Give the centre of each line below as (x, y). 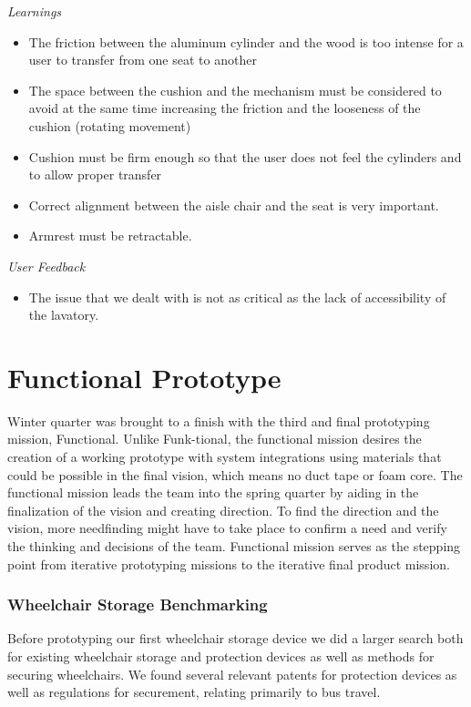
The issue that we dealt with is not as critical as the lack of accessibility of (237, 297)
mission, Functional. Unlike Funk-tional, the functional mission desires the (215, 439)
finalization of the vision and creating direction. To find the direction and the (223, 510)
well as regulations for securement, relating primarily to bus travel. (194, 692)
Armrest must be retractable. (110, 236)
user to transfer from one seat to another (143, 60)
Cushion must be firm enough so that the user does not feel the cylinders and (245, 156)
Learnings (35, 11)
